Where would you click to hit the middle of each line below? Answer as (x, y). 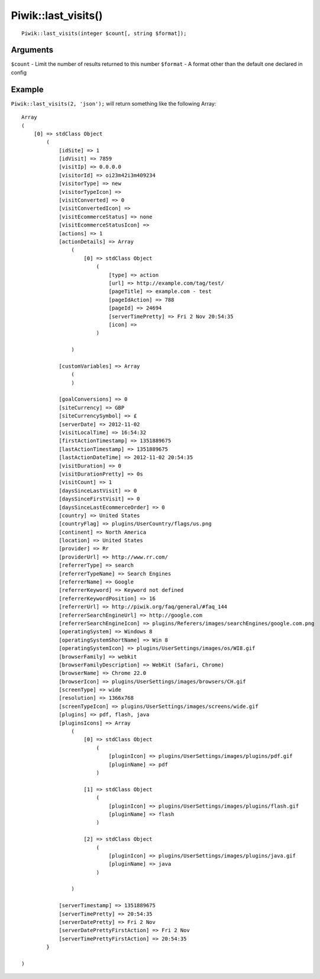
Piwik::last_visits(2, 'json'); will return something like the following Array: (114, 103)
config (19, 72)
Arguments (32, 50)
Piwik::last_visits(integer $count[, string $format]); (104, 33)
